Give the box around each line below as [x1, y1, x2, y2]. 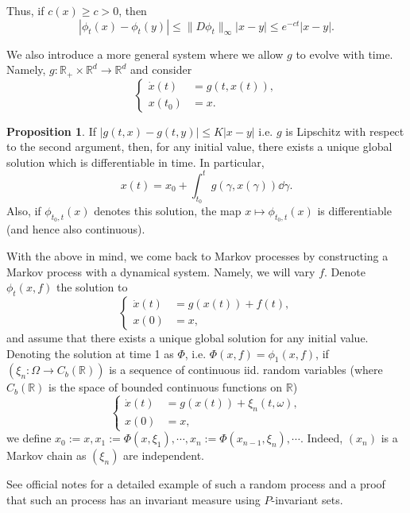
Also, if [6, 202, 41, 219]
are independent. [123, 447, 205, 464]
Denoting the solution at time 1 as [6, 345, 174, 361]
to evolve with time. [296, 45, 393, 62]
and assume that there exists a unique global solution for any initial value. [6, 329, 369, 345]
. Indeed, [300, 430, 343, 446]
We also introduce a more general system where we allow [6, 45, 284, 62]
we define [6, 430, 52, 446]
